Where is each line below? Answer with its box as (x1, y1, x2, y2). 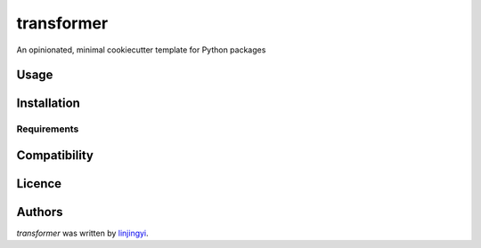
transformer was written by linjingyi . (16, 228, 149, 239)
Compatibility (16, 148, 94, 163)
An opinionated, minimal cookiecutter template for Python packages (16, 44, 266, 55)
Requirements (16, 123, 79, 135)
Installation (16, 96, 80, 111)
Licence (16, 176, 62, 191)
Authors (16, 204, 63, 220)
